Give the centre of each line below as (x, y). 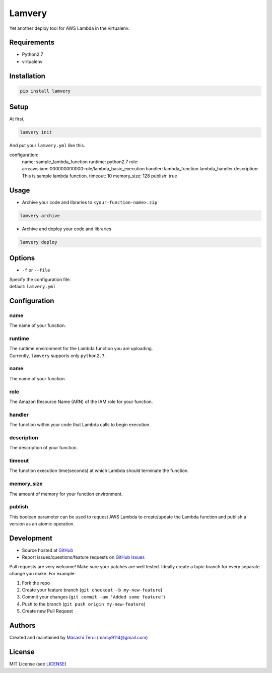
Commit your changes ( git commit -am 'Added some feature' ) (94, 597)
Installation (27, 76)
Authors (22, 625)
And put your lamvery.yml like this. (47, 146)
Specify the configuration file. (40, 279)
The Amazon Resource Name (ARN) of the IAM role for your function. (81, 401)
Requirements (32, 43)
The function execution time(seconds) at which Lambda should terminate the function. (99, 470)
